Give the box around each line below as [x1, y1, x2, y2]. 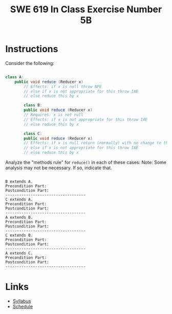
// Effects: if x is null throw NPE [24, 84, 102, 89]
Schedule [12, 303, 33, 309]
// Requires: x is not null [24, 113, 83, 118]
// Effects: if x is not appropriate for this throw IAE [24, 117, 147, 122]
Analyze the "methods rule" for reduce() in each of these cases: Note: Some [5, 160, 166, 166]
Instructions [5, 43, 58, 55]
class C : [24, 131, 42, 136]
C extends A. [5, 197, 33, 203]
